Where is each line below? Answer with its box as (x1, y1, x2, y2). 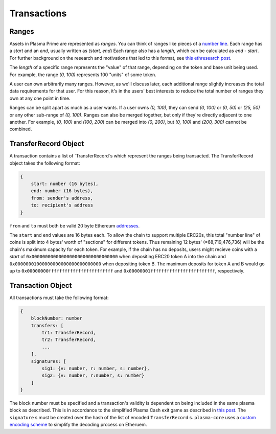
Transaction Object (9, 281, 72, 290)
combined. (9, 126, 32, 132)
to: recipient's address (31, 202, 94, 208)
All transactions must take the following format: (9, 294, 109, 301)
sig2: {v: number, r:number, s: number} (41, 373, 145, 378)
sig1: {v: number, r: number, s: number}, (41, 366, 150, 371)
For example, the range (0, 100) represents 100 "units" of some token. (9, 72, 156, 78)
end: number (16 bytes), (31, 188, 94, 194)
